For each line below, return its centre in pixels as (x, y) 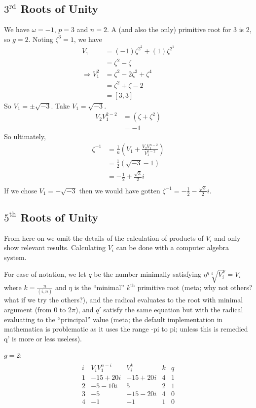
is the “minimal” (99, 287)
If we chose (20, 190)
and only (227, 238)
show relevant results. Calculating (55, 247)
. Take (60, 105)
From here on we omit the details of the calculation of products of (104, 238)
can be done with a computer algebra (173, 247)
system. (15, 257)
